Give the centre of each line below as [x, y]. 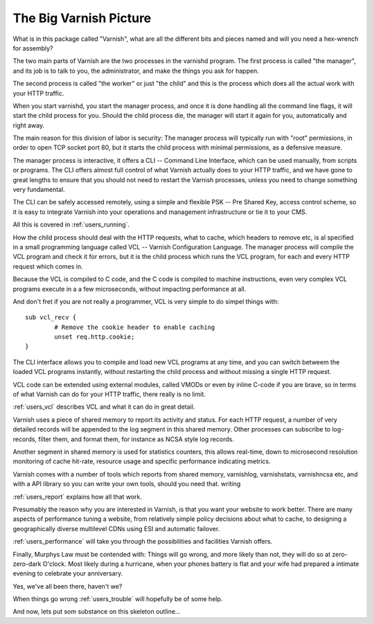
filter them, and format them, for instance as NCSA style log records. [136, 439]
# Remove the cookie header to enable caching [135, 327]
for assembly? [33, 48]
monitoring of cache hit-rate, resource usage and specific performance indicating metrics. [142, 461]
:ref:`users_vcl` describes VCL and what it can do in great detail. [104, 407]
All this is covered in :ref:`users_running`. [71, 224]
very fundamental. [39, 190]
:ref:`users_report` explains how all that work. [77, 497]
